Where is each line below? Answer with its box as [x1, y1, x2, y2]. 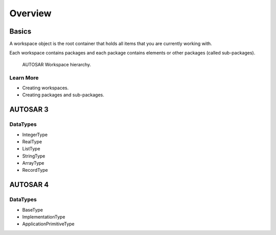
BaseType [22, 206, 43, 213]
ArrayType [22, 160, 44, 166]
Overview [9, 8, 52, 19]
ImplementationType [22, 214, 65, 220]
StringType [22, 153, 45, 159]
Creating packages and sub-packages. [22, 92, 104, 98]
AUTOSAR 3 [9, 105, 49, 114]
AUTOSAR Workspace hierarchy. [22, 61, 91, 67]
